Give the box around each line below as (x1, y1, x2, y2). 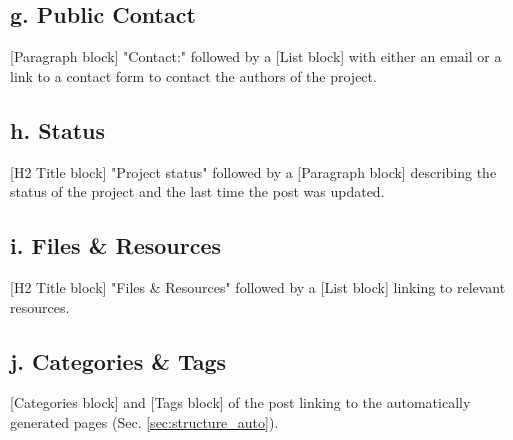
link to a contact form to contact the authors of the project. (10, 65, 377, 86)
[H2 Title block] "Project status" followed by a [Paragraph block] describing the (10, 161, 497, 182)
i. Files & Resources (10, 230, 222, 261)
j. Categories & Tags (10, 345, 227, 376)
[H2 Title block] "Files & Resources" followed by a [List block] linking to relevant (10, 276, 506, 297)
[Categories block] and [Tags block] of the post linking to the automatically (10, 392, 471, 413)
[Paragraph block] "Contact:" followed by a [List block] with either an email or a (10, 46, 502, 67)
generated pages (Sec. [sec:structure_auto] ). (10, 411, 279, 432)
